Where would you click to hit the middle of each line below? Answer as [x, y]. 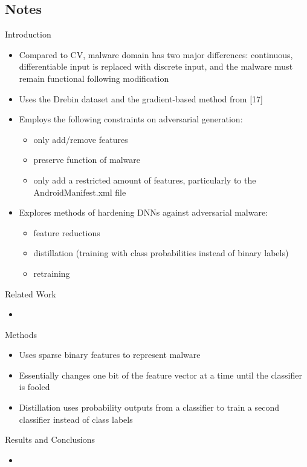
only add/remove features [81, 139]
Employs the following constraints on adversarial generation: [131, 119]
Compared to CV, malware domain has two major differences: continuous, [156, 54]
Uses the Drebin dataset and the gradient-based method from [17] [141, 98]
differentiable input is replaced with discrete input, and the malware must [156, 66]
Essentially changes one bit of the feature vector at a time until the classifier [160, 375]
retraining [52, 273]
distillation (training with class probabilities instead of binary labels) [161, 253]
